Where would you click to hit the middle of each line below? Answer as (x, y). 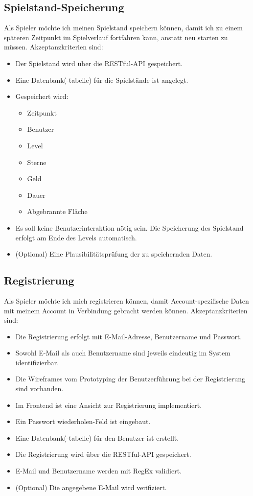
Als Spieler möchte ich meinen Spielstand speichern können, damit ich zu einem (123, 28)
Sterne (37, 162)
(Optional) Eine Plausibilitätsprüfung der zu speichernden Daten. (114, 254)
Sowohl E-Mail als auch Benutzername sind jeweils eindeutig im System (123, 353)
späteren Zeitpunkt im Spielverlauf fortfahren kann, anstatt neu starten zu (116, 37)
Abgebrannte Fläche (57, 211)
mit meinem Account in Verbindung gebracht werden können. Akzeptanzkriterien (126, 310)
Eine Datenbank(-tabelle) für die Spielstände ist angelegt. (102, 80)
